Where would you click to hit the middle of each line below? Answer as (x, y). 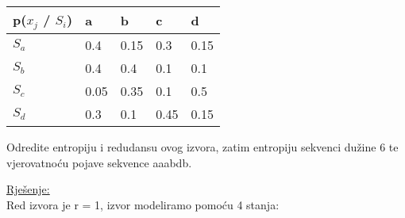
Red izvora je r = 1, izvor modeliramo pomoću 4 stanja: (143, 204)
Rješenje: (28, 189)
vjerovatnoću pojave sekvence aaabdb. (99, 162)
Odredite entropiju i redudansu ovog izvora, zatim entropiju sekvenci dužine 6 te (202, 146)
